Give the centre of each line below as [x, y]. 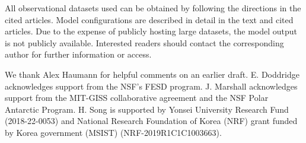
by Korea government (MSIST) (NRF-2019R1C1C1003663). [113, 132]
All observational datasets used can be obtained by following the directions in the [153, 8]
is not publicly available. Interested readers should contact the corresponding [144, 42]
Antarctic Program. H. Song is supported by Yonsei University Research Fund [147, 109]
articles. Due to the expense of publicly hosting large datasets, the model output [151, 31]
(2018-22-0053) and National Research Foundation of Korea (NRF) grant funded [151, 121]
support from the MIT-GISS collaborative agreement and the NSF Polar [137, 98]
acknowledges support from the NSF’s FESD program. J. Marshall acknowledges [151, 86]
